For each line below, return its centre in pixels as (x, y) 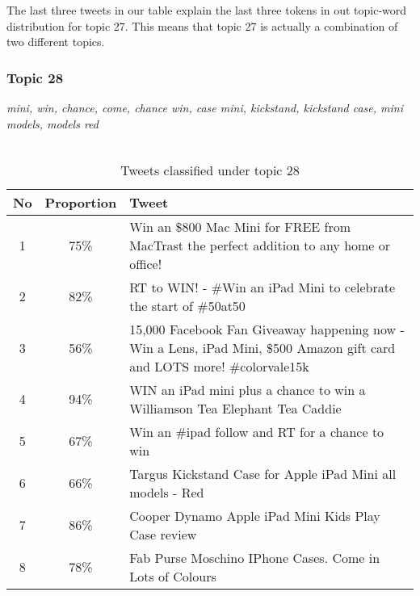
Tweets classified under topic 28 (210, 170)
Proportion (81, 202)
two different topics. (56, 42)
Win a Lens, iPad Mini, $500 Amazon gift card (262, 347)
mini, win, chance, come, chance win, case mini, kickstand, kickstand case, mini (205, 107)
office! (146, 263)
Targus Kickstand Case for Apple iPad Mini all (263, 473)
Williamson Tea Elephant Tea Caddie (235, 408)
